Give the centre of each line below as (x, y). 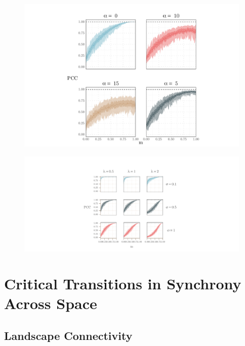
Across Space (51, 303)
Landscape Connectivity (68, 335)
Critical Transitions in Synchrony (123, 284)
